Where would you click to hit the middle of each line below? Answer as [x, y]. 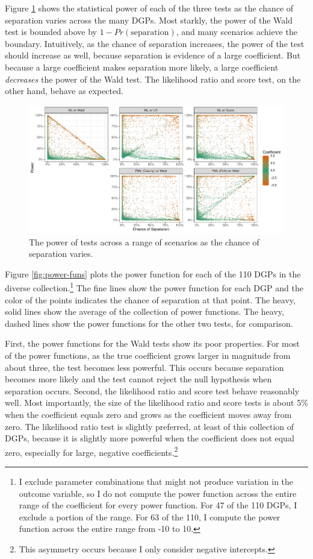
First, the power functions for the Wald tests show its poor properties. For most [152, 343]
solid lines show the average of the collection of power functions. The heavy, [144, 311]
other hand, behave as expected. [64, 91]
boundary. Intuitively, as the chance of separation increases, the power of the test [155, 43]
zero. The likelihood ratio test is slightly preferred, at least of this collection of [150, 426]
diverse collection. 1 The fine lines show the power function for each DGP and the [154, 287]
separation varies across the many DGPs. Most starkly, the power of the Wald [149, 20]
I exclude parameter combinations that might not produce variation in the [156, 481]
